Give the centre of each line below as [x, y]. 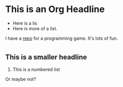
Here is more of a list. [35, 28]
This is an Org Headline [55, 9]
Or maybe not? [21, 79]
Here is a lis [25, 23]
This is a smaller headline [46, 57]
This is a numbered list [36, 69]
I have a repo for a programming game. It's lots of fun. [61, 38]
